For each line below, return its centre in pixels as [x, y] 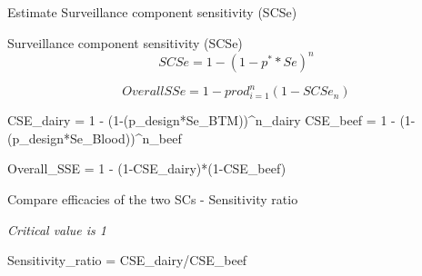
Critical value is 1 [57, 229]
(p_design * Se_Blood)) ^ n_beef [95, 138]
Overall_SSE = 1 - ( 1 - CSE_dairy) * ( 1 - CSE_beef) [147, 168]
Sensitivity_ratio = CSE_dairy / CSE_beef [127, 260]
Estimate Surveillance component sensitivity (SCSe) [152, 12]
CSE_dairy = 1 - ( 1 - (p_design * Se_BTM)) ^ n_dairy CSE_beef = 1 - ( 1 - [211, 120]
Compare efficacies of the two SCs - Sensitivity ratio [153, 198]
